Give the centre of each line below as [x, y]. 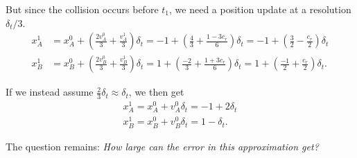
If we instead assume [50, 92]
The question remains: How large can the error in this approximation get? [162, 146]
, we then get [156, 92]
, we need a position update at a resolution [260, 9]
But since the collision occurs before [82, 9]
